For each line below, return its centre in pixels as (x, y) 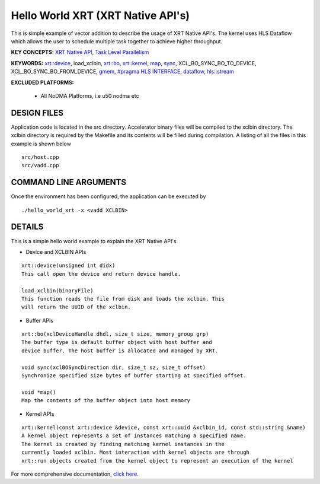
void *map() (39, 392)
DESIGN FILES (37, 113)
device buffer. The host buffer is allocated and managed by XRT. (120, 351)
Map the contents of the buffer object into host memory (106, 401)
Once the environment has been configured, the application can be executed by (108, 196)
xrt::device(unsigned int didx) (68, 266)
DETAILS (27, 227)
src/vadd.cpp (40, 165)
